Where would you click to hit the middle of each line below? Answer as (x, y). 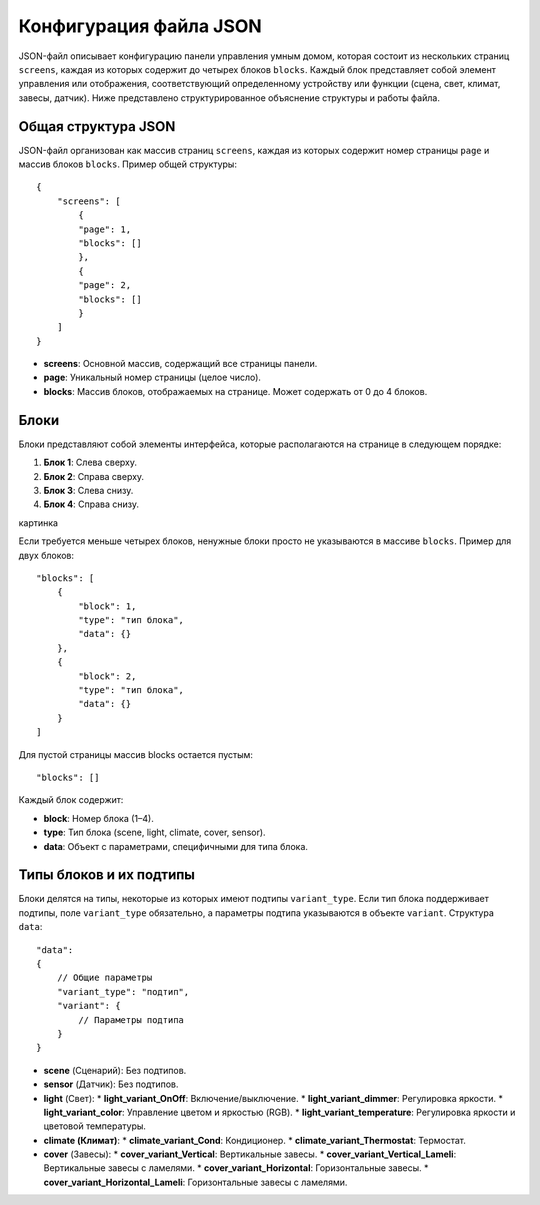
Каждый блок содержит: (71, 800)
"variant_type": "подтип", (123, 991)
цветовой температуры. (95, 1126)
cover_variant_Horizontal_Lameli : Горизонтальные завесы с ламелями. (195, 1182)
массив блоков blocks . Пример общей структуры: (127, 164)
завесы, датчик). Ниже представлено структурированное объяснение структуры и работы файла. (229, 97)
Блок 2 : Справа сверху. (94, 476)
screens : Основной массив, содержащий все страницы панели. (180, 364)
